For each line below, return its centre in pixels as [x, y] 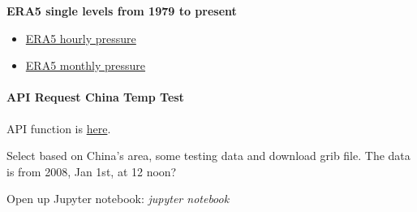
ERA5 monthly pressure [86, 65]
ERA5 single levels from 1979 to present [122, 11]
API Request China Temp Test [95, 97]
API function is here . [59, 128]
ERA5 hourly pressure [81, 38]
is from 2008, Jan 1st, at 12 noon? [92, 171]
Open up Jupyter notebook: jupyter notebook [118, 199]
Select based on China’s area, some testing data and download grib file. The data [208, 156]
